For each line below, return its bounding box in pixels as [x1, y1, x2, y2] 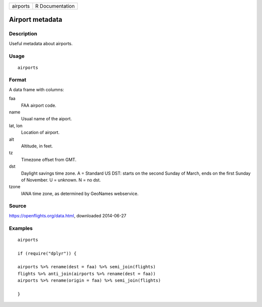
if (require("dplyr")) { [17, 250, 77, 256]
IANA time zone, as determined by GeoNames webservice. [21, 191, 139, 196]
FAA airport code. [21, 102, 57, 108]
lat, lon [9, 123, 23, 129]
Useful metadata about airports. [9, 40, 73, 46]
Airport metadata [9, 16, 63, 24]
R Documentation [35, 3, 75, 9]
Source [9, 203, 27, 210]
